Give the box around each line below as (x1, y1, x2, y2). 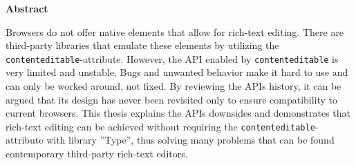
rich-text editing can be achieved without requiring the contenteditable (6, 119, 315, 133)
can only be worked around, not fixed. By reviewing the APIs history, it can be (6, 79, 341, 93)
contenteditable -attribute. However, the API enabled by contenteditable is (6, 51, 339, 66)
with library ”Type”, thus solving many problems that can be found (46, 133, 335, 147)
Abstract (6, 1, 48, 15)
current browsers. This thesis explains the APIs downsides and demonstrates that (6, 106, 350, 120)
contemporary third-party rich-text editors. (6, 146, 188, 161)
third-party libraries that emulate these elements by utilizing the (6, 38, 279, 52)
